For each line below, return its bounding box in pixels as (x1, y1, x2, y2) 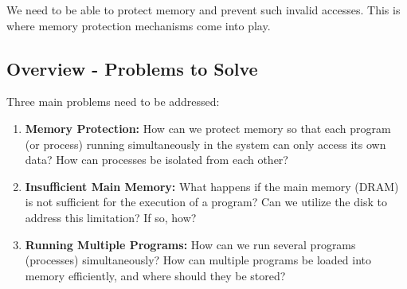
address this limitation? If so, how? (25, 209, 197, 225)
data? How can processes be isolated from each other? (25, 151, 288, 168)
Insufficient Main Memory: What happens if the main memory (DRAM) (25, 178, 399, 194)
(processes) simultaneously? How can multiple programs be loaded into (25, 252, 371, 268)
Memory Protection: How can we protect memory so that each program (25, 119, 391, 136)
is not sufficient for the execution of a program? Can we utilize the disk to (25, 193, 387, 210)
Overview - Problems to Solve (6, 56, 258, 80)
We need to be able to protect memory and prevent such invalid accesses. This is (6, 2, 401, 18)
